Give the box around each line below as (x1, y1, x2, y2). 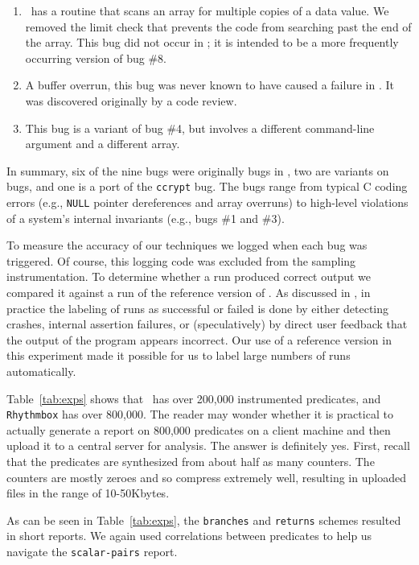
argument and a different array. (25, 135, 180, 152)
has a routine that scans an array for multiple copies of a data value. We (31, 2, 389, 19)
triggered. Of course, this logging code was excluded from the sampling (6, 252, 356, 269)
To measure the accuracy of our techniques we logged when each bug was (6, 237, 368, 254)
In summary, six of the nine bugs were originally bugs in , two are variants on (6, 162, 389, 179)
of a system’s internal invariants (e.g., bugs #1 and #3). (6, 209, 285, 226)
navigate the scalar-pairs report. (6, 543, 178, 560)
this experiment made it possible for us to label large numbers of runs (6, 347, 351, 364)
